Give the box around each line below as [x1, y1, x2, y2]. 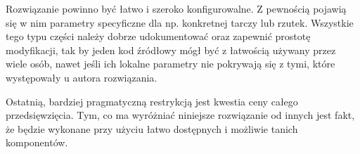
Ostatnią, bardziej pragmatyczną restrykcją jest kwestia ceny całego [6, 94, 298, 108]
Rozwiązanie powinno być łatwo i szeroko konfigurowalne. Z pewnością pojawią [6, 1, 347, 15]
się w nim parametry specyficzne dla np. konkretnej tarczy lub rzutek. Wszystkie [6, 15, 354, 30]
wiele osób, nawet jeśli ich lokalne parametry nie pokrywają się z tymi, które [6, 56, 335, 71]
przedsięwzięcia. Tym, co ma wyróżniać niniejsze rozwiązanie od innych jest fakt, [6, 108, 355, 122]
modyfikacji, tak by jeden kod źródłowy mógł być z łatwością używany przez [6, 42, 336, 57]
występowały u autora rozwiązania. [6, 70, 157, 84]
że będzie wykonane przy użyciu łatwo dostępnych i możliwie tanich [6, 121, 298, 136]
